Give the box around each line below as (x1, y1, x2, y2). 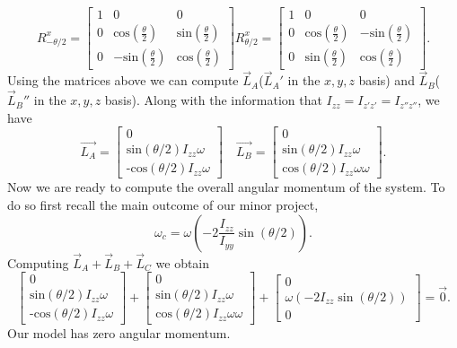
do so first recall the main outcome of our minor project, (7, 196, 319, 213)
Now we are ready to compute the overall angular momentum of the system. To (7, 178, 445, 196)
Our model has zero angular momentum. (7, 323, 231, 342)
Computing (7, 253, 69, 272)
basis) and (358, 71, 415, 90)
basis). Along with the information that (104, 91, 322, 109)
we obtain (155, 253, 210, 272)
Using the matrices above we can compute (7, 71, 239, 90)
